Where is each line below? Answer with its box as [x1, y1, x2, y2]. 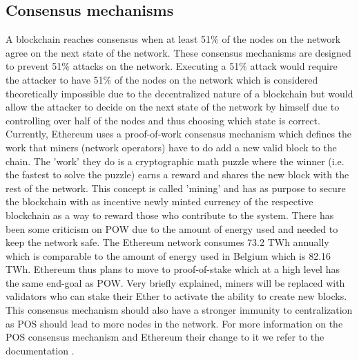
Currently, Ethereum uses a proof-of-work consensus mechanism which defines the [6, 126, 352, 141]
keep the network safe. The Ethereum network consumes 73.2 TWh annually [6, 235, 329, 249]
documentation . [6, 343, 75, 357]
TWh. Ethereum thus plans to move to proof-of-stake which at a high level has [6, 262, 340, 276]
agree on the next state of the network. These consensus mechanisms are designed [6, 45, 351, 59]
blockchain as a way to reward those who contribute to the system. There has [6, 207, 334, 222]
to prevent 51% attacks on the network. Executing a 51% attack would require [6, 59, 338, 73]
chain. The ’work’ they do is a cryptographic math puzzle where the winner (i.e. [6, 153, 345, 168]
